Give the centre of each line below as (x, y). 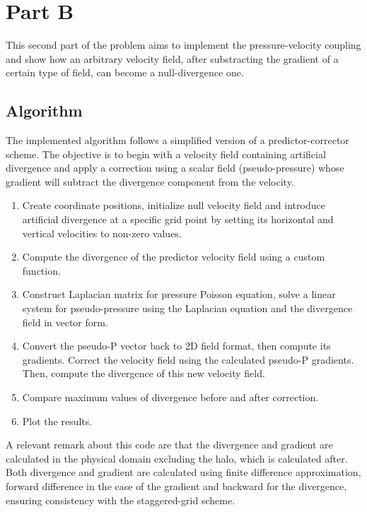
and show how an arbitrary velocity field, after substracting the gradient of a (172, 58)
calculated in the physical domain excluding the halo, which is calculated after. (177, 458)
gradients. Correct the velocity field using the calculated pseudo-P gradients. (188, 359)
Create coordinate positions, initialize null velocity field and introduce (174, 205)
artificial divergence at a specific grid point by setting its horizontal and (178, 219)
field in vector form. (65, 322)
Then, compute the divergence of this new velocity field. (144, 373)
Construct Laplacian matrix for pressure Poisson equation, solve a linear (179, 294)
